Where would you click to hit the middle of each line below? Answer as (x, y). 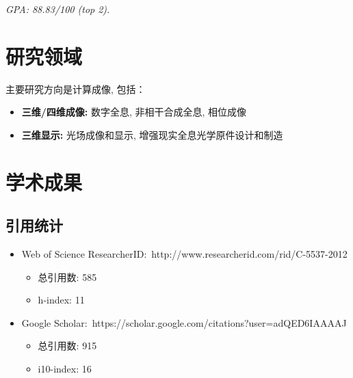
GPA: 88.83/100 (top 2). (58, 9)
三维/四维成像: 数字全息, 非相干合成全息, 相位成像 (134, 112)
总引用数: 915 (67, 346)
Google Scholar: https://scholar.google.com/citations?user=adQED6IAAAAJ (184, 322)
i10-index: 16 (65, 369)
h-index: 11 (61, 300)
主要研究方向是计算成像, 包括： (76, 89)
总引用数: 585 (67, 276)
